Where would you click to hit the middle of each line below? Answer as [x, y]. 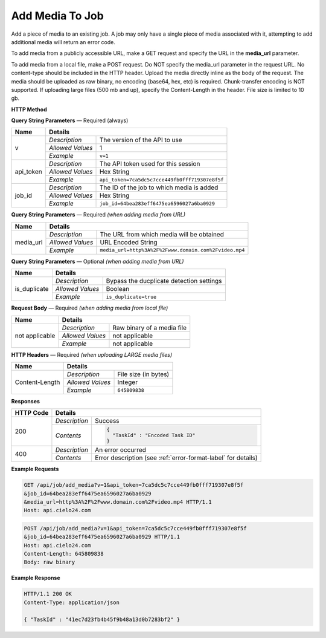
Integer [128, 382]
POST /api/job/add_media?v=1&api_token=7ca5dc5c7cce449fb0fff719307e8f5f [135, 528]
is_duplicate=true [131, 297]
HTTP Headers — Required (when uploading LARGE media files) [92, 354]
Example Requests [35, 469]
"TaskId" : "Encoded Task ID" [154, 435]
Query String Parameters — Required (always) [70, 120]
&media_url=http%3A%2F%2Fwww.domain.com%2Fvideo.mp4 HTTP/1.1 [118, 502]
